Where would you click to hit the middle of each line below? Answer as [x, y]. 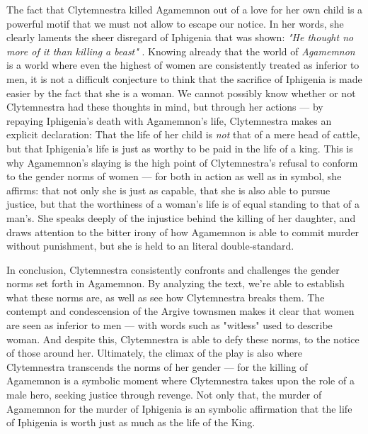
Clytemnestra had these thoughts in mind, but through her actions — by [165, 107]
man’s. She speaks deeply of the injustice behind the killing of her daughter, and [181, 217]
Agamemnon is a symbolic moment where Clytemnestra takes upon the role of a [180, 380]
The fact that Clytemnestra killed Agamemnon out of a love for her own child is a [185, 9]
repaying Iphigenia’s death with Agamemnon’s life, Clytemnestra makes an [169, 120]
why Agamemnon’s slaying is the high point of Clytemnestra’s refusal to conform [182, 162]
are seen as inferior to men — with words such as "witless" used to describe [169, 325]
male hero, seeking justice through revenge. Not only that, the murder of [164, 395]
